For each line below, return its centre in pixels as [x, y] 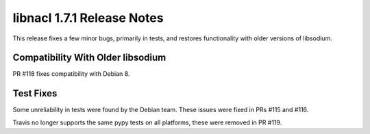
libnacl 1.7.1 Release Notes [88, 18]
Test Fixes [35, 93]
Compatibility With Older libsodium [89, 58]
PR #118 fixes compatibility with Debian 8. [71, 74]
